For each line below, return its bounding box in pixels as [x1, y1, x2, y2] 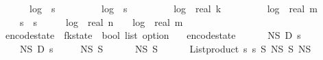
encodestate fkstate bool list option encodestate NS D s [5, 28, 301, 42]
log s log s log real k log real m [29, 1, 318, 15]
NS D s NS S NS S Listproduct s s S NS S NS [19, 41, 311, 55]
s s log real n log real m [19, 14, 183, 29]
